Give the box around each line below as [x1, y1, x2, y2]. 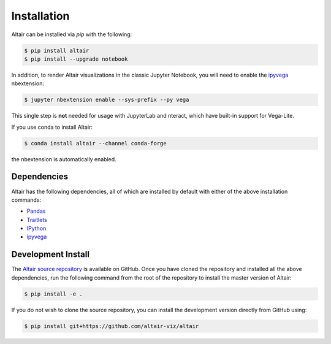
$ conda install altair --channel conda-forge [24, 140, 167, 147]
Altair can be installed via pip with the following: [11, 31, 132, 38]
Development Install [11, 249, 90, 260]
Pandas [26, 207, 46, 215]
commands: [11, 196, 42, 204]
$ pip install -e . [24, 290, 83, 297]
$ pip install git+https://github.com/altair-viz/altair [24, 323, 199, 329]
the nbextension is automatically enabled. [11, 155, 116, 162]
